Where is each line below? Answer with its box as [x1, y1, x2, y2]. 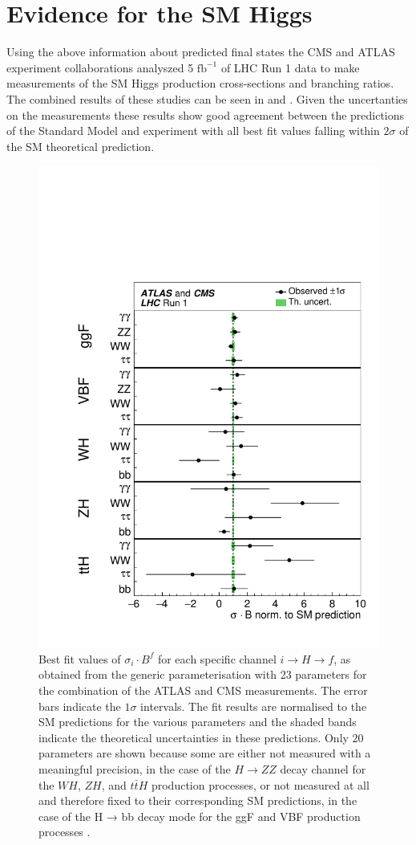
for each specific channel [157, 650, 277, 667]
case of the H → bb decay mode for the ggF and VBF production [38, 807, 361, 824]
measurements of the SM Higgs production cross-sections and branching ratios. [6, 75, 394, 92]
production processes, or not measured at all [151, 776, 370, 793]
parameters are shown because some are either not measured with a [38, 745, 371, 761]
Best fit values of [38, 650, 121, 667]
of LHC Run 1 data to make [220, 59, 360, 76]
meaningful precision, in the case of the [38, 760, 231, 777]
